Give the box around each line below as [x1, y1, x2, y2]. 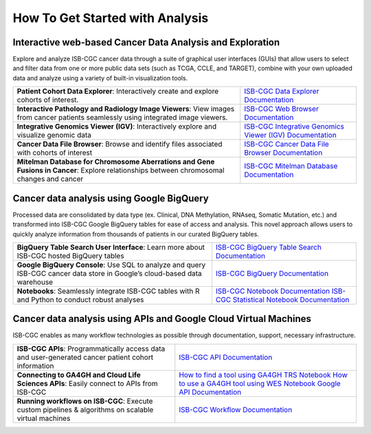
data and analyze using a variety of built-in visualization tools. [12, 74, 188, 82]
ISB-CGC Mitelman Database [244, 162, 338, 171]
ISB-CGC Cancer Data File [244, 140, 329, 149]
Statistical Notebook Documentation [232, 294, 350, 304]
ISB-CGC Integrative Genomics [244, 122, 345, 131]
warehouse [16, 277, 54, 287]
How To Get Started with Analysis [12, 10, 209, 25]
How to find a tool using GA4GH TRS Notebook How [179, 370, 348, 380]
